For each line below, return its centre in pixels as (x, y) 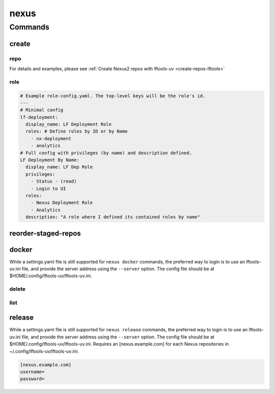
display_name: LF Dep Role (59, 167)
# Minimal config (42, 110)
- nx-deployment (51, 138)
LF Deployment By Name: (50, 160)
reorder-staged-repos (45, 233)
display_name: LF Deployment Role (69, 124)
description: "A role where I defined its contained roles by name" (113, 217)
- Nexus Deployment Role (62, 203)
